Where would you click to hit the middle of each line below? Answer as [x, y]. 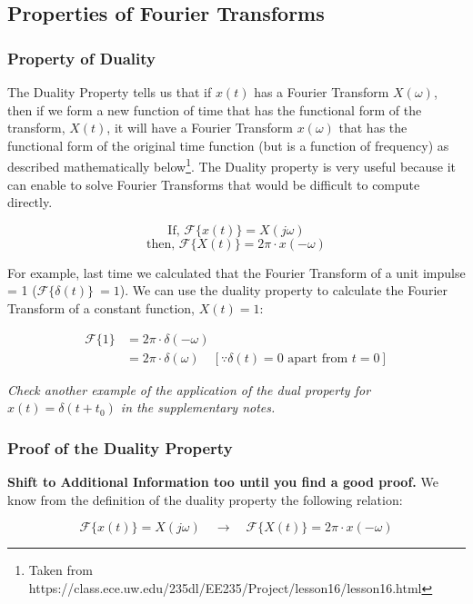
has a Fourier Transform [322, 92]
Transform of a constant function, [101, 308]
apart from [318, 358]
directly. [30, 202]
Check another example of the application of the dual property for [189, 389]
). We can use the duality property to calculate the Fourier [283, 290]
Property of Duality [81, 58]
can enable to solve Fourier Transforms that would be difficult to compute [214, 184]
